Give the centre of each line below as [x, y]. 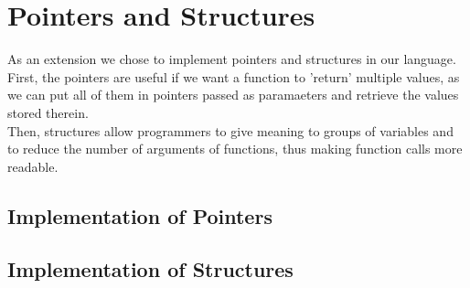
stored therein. [48, 112]
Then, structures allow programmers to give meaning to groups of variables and [230, 130]
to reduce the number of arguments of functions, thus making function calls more [235, 149]
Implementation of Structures [150, 269]
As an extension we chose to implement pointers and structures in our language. [232, 59]
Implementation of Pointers [140, 215]
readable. [33, 166]
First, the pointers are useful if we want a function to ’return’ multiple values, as [234, 76]
